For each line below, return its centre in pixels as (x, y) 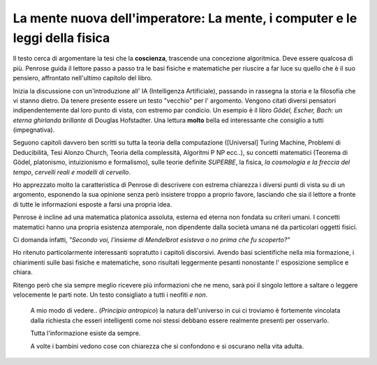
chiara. (23, 272)
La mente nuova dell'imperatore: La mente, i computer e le (185, 18)
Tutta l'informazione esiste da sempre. (86, 333)
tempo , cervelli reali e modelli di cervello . (72, 172)
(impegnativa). (34, 130)
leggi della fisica (61, 38)
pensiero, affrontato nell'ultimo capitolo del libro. (83, 78)
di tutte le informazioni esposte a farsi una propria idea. (93, 204)
